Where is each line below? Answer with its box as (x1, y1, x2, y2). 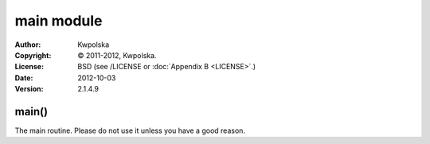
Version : (14, 84, 44, 94)
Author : (14, 40, 41, 49)
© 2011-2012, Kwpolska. (77, 50, 157, 60)
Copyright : (14, 50, 52, 60)
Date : (14, 72, 33, 83)
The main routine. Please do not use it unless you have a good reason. (14, 126, 246, 135)
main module (14, 12, 103, 29)
